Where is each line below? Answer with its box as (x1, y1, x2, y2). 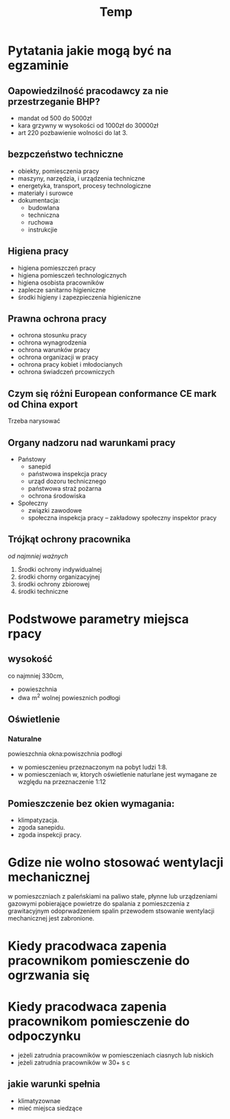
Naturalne (8, 734, 42, 743)
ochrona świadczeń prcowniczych (17, 368, 115, 376)
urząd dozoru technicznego (27, 477, 106, 486)
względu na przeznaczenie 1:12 (17, 778, 106, 786)
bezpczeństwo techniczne (8, 149, 124, 161)
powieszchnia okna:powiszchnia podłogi (8, 750, 123, 758)
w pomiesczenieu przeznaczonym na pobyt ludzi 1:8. (17, 763, 168, 772)
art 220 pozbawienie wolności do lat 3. (17, 129, 128, 136)
